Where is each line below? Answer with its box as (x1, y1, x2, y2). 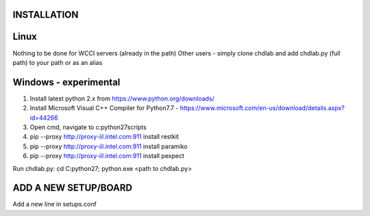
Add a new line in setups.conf (12, 200, 97, 208)
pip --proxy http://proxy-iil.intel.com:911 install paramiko (29, 142, 188, 150)
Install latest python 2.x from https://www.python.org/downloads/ (29, 94, 215, 103)
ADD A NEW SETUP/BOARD (12, 182, 133, 194)
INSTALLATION (12, 9, 79, 21)
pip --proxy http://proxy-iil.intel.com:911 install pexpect (29, 152, 184, 160)
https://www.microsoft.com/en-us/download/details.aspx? (180, 104, 345, 112)
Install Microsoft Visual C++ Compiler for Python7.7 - (29, 104, 179, 112)
